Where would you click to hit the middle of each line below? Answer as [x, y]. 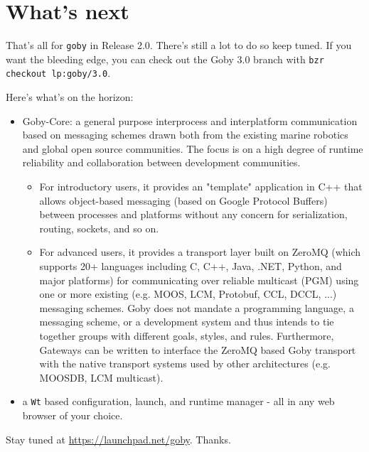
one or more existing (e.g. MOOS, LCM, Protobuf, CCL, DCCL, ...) [188, 294]
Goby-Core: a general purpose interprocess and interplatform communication [190, 120]
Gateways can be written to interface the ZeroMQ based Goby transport [198, 349]
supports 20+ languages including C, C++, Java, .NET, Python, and [191, 266]
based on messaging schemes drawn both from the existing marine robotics [185, 135]
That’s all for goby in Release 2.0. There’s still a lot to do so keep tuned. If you [179, 45]
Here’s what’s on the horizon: [70, 97]
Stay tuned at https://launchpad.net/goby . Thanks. [118, 439]
